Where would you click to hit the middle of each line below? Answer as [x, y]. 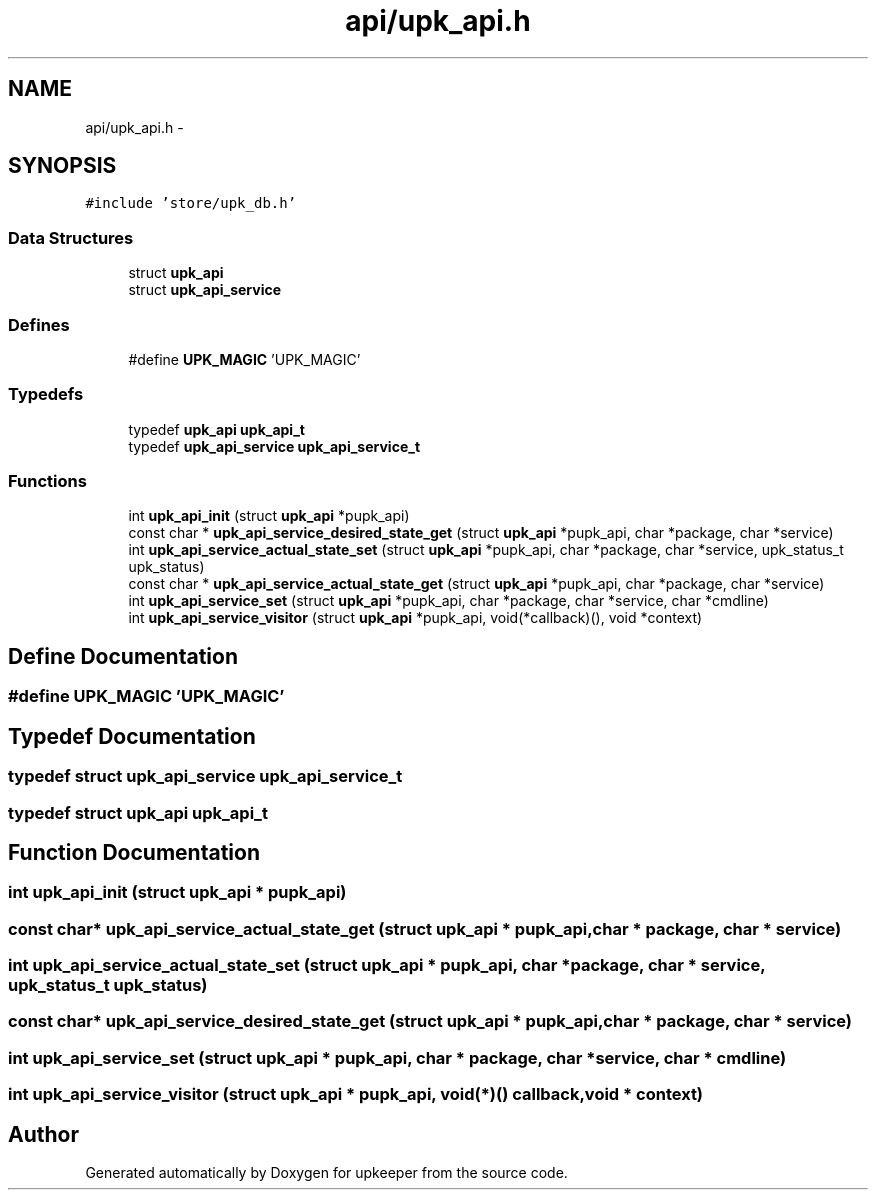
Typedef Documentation [132, 736]
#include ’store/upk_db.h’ [191, 203]
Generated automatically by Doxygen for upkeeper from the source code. [326, 1173]
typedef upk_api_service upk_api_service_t [274, 446]
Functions [47, 481]
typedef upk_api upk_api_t [216, 429]
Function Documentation [134, 852]
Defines [39, 324]
